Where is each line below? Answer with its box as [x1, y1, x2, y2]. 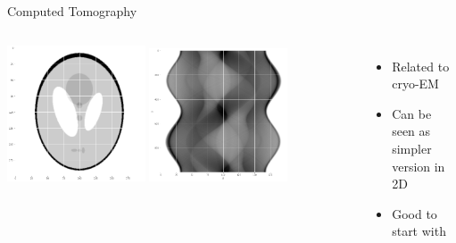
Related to [392, 56, 450, 75]
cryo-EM [392, 74, 439, 93]
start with [392, 222, 446, 240]
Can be [392, 104, 432, 122]
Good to [392, 204, 437, 222]
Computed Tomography [7, 2, 137, 20]
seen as [392, 121, 431, 140]
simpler [392, 138, 432, 157]
